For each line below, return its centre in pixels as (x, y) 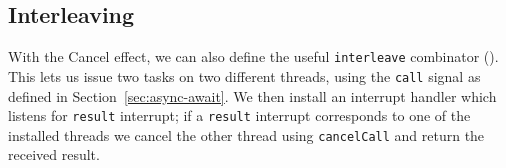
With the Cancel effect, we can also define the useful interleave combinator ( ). (253, 56)
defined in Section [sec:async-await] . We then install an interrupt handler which (252, 95)
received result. (54, 154)
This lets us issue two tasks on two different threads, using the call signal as (244, 75)
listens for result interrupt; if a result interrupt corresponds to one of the (239, 115)
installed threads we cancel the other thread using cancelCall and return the (246, 134)
